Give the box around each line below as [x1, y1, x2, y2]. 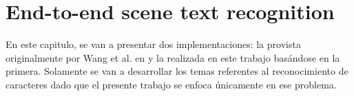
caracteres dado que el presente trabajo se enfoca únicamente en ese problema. [6, 77, 337, 91]
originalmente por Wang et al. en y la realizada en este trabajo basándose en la [6, 50, 340, 64]
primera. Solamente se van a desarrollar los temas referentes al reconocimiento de [6, 64, 348, 78]
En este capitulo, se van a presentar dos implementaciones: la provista [6, 37, 301, 51]
